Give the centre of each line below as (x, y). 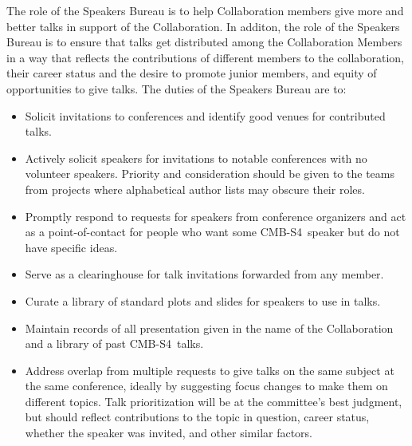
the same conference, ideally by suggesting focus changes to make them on (206, 386)
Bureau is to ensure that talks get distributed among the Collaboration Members (204, 42)
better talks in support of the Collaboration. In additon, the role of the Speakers (203, 26)
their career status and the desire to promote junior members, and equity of (192, 73)
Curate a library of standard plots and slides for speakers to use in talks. (203, 300)
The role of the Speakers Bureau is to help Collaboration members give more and (205, 10)
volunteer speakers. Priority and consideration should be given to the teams (210, 174)
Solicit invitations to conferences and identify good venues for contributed (205, 115)
